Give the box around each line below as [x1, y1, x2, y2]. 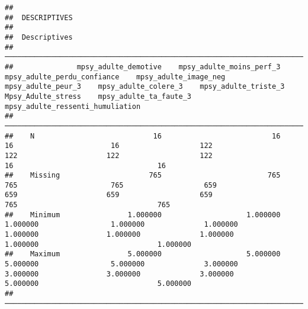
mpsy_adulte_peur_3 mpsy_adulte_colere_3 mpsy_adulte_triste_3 [5, 82, 285, 91]
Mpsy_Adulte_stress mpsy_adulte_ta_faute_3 [5, 92, 191, 101]
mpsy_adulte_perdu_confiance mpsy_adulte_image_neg [5, 72, 226, 81]
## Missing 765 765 [5, 171, 281, 180]
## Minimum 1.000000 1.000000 [5, 210, 281, 219]
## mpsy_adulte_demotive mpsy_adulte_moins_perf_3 [5, 62, 281, 71]
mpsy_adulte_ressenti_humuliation [5, 102, 141, 111]
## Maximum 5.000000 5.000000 [5, 250, 281, 259]
